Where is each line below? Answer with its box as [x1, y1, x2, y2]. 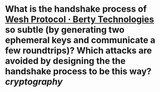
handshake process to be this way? [5, 66, 152, 77]
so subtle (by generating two [5, 24, 125, 35]
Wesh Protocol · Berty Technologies [5, 14, 154, 25]
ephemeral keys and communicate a [5, 35, 156, 46]
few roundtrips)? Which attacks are [5, 45, 152, 56]
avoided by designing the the [5, 55, 126, 67]
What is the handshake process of [5, 3, 147, 15]
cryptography [5, 76, 63, 88]
